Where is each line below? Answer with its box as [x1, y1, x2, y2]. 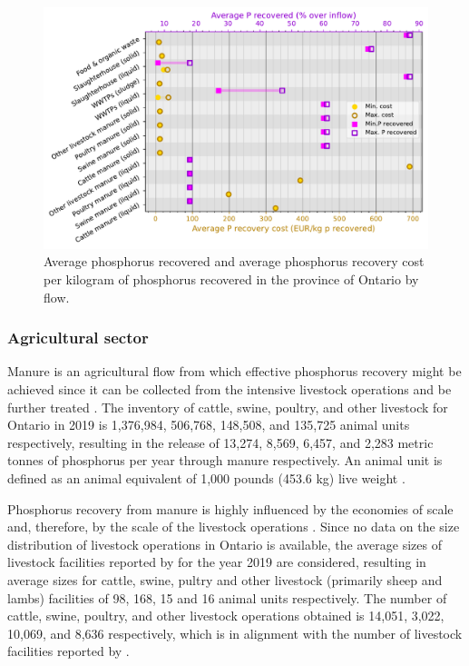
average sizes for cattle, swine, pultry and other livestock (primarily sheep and [7, 570, 443, 589]
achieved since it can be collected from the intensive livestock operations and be [7, 380, 452, 399]
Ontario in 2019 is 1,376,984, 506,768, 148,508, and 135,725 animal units [7, 415, 410, 434]
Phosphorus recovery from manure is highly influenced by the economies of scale [7, 499, 454, 518]
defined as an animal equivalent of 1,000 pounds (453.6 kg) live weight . [7, 468, 405, 487]
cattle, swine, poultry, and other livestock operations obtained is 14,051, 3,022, [7, 606, 445, 625]
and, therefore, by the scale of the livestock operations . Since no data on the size [7, 517, 460, 536]
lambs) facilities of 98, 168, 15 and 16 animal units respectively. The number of [7, 588, 447, 607]
